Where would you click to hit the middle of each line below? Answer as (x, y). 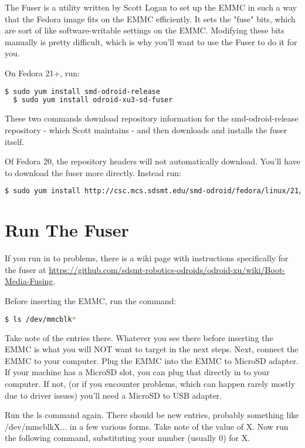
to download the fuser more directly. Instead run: (93, 172)
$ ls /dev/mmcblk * (40, 319)
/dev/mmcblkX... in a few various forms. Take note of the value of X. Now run (147, 426)
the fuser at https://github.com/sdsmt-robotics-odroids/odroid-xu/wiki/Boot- (145, 269)
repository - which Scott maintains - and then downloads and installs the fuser (146, 129)
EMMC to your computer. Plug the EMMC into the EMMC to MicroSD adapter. (152, 360)
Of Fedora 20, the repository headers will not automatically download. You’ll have (152, 161)
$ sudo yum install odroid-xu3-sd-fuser (93, 100)
